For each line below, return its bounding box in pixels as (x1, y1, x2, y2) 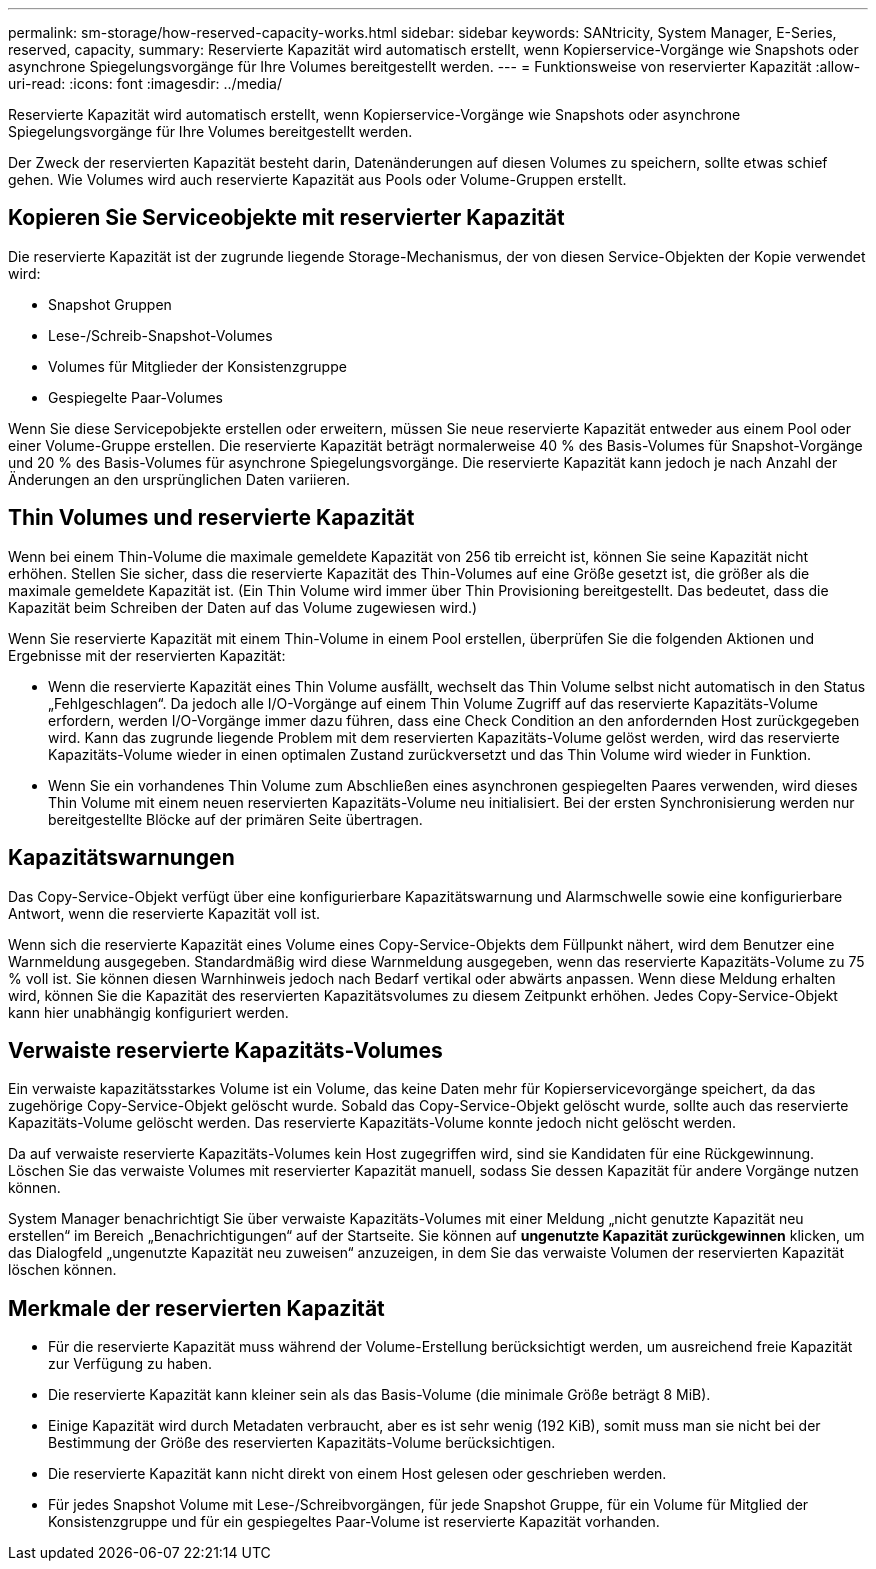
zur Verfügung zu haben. (48, 1355, 213, 1373)
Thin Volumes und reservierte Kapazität (8, 505, 415, 531)
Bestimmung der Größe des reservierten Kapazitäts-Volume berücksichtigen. (48, 1434, 556, 1452)
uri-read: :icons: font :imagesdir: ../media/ (8, 75, 282, 92)
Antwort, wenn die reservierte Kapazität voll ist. (8, 904, 321, 922)
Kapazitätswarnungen (8, 845, 235, 871)
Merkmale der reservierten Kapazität (8, 1295, 385, 1321)
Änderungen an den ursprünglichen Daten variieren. (8, 470, 351, 488)
